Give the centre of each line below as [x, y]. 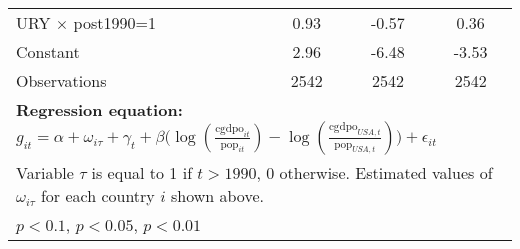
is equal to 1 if [142, 172]
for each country [97, 195]
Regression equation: [99, 109]
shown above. [217, 195]
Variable [45, 172]
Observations [61, 80]
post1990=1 [114, 22]
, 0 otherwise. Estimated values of [374, 172]
